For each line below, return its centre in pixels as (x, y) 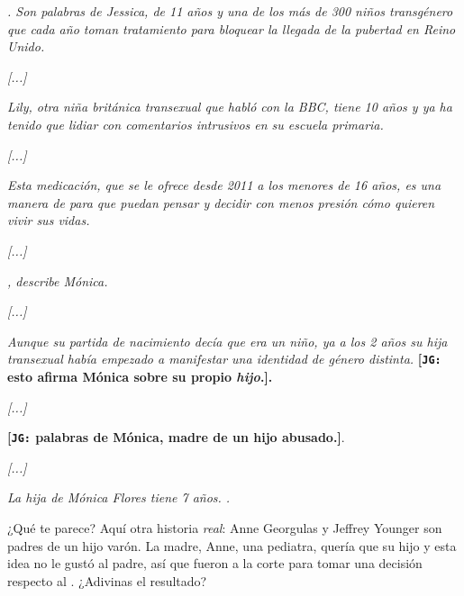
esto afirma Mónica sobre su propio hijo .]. (140, 376)
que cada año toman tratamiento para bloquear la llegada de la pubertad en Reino (232, 28)
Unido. (26, 46)
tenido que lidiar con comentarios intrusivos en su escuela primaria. (196, 124)
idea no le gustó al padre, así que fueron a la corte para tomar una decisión (215, 563)
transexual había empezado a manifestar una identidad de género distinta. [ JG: (224, 359)
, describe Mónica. (58, 280)
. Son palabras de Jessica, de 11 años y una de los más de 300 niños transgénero (230, 11)
